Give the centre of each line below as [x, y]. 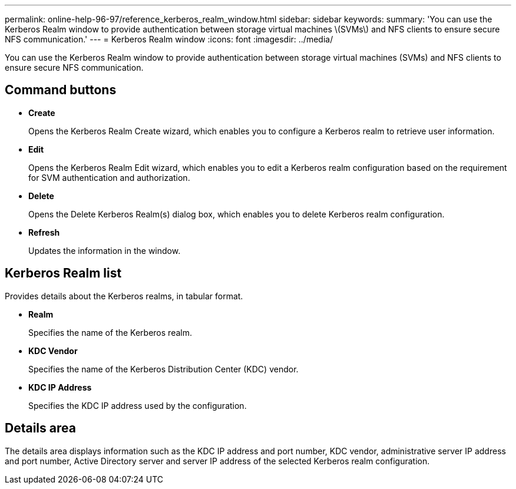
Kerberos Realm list [63, 273]
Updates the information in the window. [105, 250]
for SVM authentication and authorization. [109, 177]
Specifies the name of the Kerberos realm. [110, 332]
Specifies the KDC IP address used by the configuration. [138, 405]
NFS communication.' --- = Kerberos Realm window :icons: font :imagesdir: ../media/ [169, 39]
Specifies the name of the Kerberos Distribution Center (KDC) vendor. [163, 369]
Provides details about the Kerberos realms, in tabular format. [124, 296]
